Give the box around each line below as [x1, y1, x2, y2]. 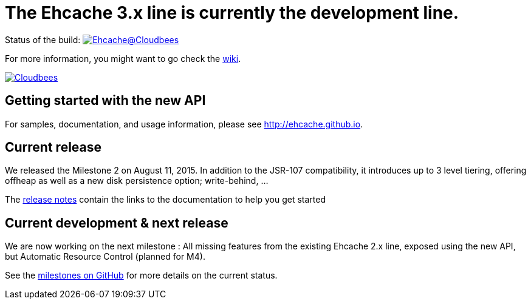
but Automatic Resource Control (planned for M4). [5, 251, 205, 262]
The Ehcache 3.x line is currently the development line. [5, 2, 459, 23]
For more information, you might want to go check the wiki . [5, 53, 241, 64]
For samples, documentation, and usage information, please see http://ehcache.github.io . [5, 118, 363, 129]
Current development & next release [5, 215, 228, 231]
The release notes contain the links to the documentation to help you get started [5, 194, 326, 205]
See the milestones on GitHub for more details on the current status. [5, 270, 278, 281]
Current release [5, 140, 102, 155]
